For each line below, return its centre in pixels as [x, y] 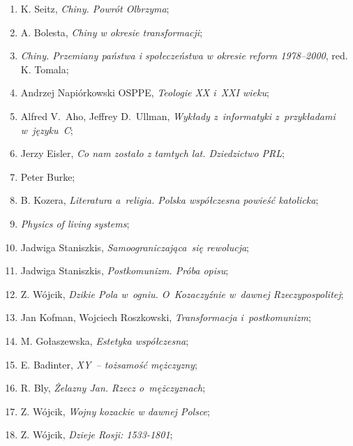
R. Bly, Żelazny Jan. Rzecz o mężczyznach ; [113, 388]
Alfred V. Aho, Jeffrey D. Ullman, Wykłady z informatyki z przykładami [178, 116]
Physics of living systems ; [75, 223]
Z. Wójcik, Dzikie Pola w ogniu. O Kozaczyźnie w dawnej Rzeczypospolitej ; [182, 293]
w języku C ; [47, 129]
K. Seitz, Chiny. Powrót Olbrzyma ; [95, 8]
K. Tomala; [45, 69]
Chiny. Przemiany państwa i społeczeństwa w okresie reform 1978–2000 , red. [184, 55]
